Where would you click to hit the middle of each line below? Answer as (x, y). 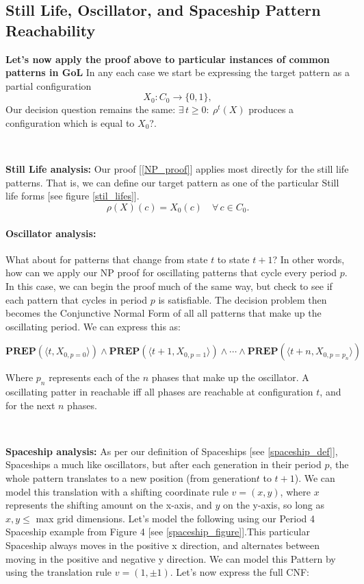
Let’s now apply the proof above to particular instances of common (168, 59)
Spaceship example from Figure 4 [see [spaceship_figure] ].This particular (158, 532)
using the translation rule (59, 572)
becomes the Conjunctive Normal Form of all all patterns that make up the (164, 313)
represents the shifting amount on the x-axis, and (109, 505)
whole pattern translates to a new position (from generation (131, 478)
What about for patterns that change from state (107, 259)
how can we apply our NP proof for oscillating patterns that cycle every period (171, 272)
